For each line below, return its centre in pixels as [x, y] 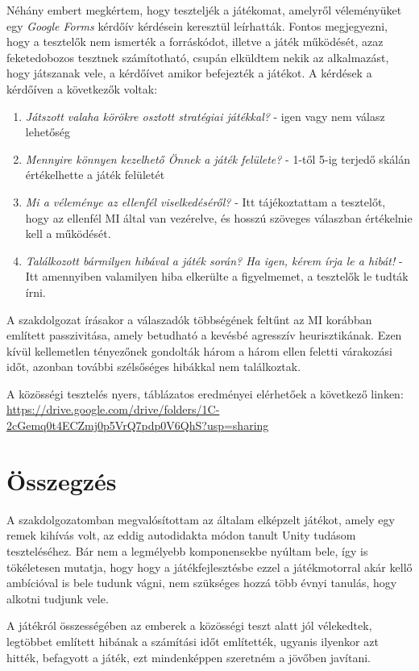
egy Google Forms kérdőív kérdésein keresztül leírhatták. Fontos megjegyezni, [197, 25]
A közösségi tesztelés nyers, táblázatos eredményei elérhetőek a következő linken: [205, 393]
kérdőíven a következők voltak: [82, 88]
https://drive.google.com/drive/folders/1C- [113, 409]
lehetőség [48, 132]
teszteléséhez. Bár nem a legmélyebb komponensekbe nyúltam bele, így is [187, 550]
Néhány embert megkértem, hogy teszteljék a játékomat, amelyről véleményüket [204, 10]
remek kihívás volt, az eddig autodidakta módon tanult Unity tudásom [181, 535]
